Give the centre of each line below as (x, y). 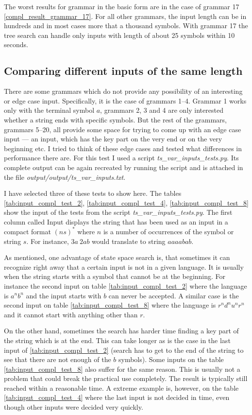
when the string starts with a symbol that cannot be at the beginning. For (115, 276)
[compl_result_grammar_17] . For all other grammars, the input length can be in (125, 16)
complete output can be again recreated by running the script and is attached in (124, 167)
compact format (27, 231)
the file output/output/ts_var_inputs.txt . (65, 177)
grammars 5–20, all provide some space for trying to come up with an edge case (123, 129)
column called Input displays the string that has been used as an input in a (116, 221)
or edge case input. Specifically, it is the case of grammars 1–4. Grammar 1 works (125, 100)
